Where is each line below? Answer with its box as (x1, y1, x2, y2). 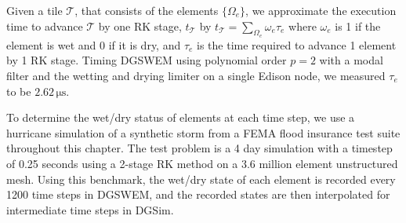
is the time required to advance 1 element (197, 36, 397, 53)
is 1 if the (335, 17, 381, 34)
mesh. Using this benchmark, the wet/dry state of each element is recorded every (6, 170, 396, 187)
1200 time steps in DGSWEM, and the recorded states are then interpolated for (6, 186, 390, 203)
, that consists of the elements (74, 2, 219, 18)
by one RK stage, (98, 17, 182, 34)
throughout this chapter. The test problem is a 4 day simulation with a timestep (6, 140, 393, 156)
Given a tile (6, 2, 63, 18)
